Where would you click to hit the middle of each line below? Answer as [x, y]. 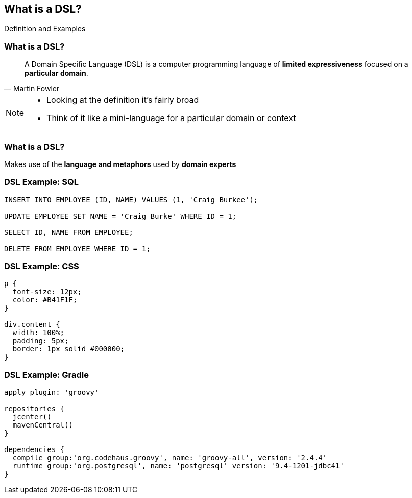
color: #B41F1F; [45, 300]
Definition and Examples [45, 29]
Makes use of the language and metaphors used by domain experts [120, 164]
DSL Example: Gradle [47, 375]
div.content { [32, 325]
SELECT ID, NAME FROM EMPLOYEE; [69, 232]
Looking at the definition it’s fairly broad [123, 100]
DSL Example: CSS [42, 266]
